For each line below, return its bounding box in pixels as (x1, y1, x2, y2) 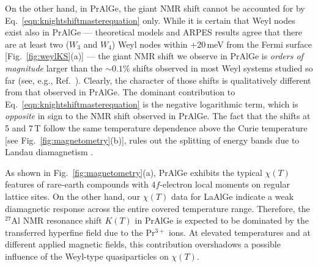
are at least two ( (5, 37, 70, 50)
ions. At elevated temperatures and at (168, 225, 311, 238)
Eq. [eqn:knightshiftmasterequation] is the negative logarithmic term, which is (5, 97, 298, 110)
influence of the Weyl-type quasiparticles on (5, 249, 169, 262)
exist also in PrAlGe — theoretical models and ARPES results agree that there (5, 26, 303, 38)
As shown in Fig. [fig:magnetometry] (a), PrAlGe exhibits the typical (5, 166, 262, 178)
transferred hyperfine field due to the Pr (5, 225, 155, 238)
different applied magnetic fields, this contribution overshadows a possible (5, 238, 281, 251)
